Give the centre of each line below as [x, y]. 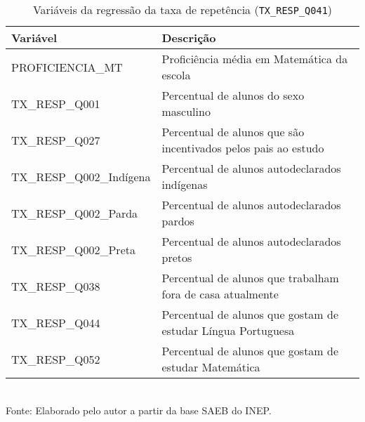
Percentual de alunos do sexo [233, 95]
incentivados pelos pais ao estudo [243, 148]
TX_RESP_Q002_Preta [73, 249]
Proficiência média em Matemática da [255, 59]
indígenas [185, 184]
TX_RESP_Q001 [56, 103]
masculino [186, 111]
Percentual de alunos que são [233, 132]
